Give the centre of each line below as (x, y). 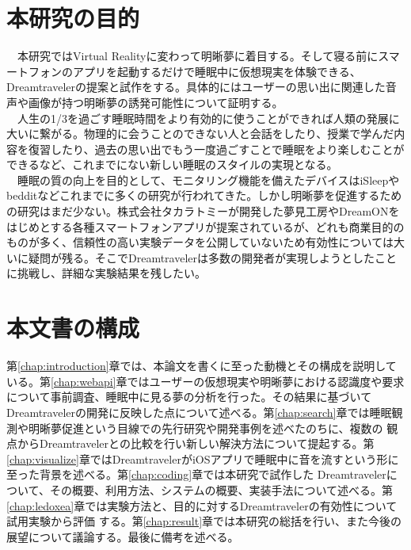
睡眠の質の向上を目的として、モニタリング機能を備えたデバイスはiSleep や (208, 180)
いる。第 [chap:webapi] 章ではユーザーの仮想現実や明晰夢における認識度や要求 (205, 381)
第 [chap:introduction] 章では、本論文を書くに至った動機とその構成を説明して (202, 366)
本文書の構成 (73, 328)
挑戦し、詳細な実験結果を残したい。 (111, 273)
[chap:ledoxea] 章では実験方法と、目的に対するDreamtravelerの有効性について (202, 505)
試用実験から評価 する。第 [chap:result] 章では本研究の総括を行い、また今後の (204, 521)
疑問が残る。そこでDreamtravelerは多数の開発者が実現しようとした (202, 257)
